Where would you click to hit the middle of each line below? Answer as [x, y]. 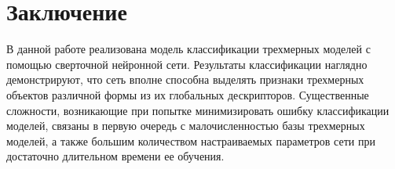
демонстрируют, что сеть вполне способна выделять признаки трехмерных [185, 79]
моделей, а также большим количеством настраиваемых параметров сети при [191, 140]
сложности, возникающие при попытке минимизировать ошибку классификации [198, 110]
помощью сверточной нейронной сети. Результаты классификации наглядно [187, 64]
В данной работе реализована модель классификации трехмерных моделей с [188, 49]
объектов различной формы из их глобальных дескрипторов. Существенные [188, 94]
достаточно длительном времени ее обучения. [115, 156]
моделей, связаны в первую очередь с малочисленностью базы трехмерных [186, 126]
